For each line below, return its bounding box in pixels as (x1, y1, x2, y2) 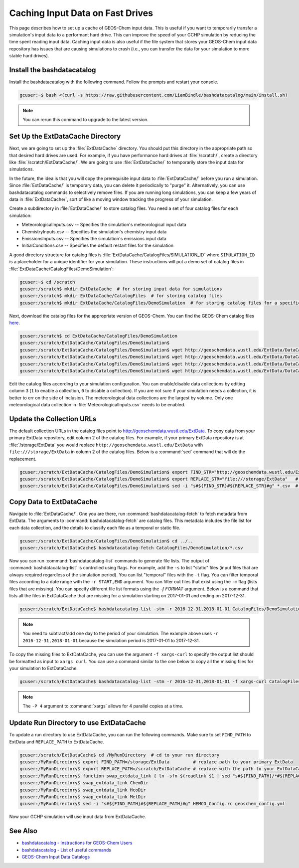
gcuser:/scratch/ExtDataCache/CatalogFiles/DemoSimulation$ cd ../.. (19, 538, 193, 543)
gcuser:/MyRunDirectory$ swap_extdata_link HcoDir (19, 787, 147, 793)
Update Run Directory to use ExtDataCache (9, 718, 147, 727)
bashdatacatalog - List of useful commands (21, 847, 112, 853)
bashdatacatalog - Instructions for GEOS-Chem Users (21, 840, 133, 846)
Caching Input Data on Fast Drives (9, 7, 153, 18)
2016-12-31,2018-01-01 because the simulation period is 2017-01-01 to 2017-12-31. (22, 637, 200, 643)
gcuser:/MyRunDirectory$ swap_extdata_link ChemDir (19, 780, 149, 786)
